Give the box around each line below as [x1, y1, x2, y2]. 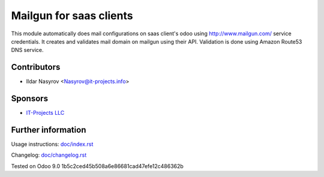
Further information [11, 124, 86, 135]
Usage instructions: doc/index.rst [11, 141, 94, 148]
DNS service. [11, 47, 44, 54]
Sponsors [11, 93, 48, 104]
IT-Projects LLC [26, 109, 65, 117]
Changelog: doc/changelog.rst [11, 151, 87, 158]
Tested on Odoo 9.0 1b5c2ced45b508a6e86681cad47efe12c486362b [11, 162, 184, 170]
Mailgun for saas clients [11, 9, 133, 22]
